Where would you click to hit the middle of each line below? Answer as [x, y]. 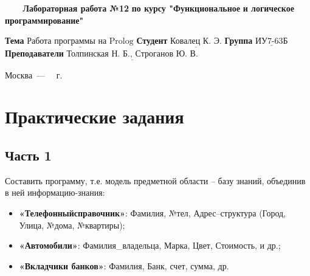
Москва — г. [34, 74]
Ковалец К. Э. [196, 42]
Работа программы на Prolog [80, 42]
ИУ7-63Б [271, 42]
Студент [152, 40]
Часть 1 [28, 155]
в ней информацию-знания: [55, 192]
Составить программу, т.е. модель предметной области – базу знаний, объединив [155, 180]
